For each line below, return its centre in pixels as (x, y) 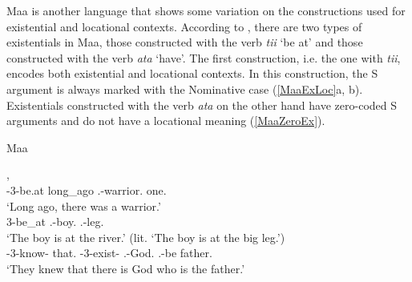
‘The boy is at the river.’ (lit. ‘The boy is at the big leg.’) (146, 237)
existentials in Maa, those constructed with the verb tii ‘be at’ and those (185, 42)
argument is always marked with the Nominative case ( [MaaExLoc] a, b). (185, 89)
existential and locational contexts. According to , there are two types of (184, 26)
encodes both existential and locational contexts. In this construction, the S (192, 73)
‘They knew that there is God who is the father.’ (126, 268)
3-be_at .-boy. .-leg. (55, 222)
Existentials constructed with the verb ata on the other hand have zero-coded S (202, 105)
